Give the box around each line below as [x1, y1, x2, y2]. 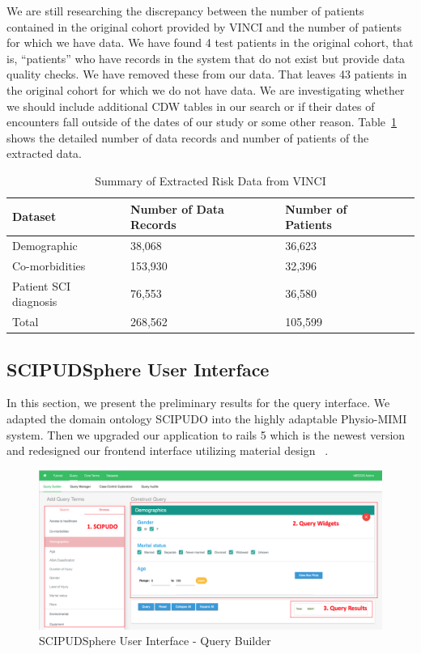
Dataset [12, 208, 57, 225]
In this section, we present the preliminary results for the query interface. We [6, 394, 390, 411]
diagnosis [12, 293, 57, 310]
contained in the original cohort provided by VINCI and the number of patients [6, 18, 402, 35]
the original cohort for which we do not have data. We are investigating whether [6, 81, 405, 98]
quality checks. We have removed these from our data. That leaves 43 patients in [6, 66, 407, 83]
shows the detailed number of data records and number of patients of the [6, 129, 369, 146]
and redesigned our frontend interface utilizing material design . [6, 442, 329, 459]
